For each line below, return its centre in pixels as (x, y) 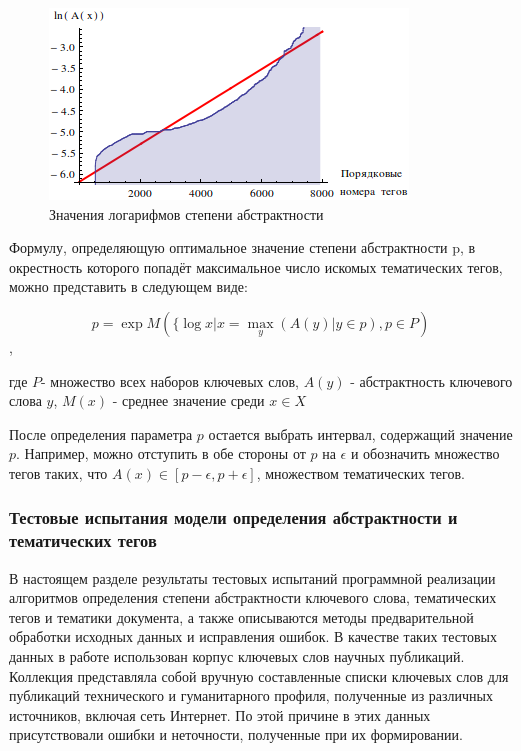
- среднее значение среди (188, 400)
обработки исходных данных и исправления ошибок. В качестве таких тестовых (253, 636)
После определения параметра (101, 433)
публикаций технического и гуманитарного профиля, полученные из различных (251, 695)
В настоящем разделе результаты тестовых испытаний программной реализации (252, 577)
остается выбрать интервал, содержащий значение (360, 433)
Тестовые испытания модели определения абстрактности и (233, 517)
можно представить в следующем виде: (128, 286)
